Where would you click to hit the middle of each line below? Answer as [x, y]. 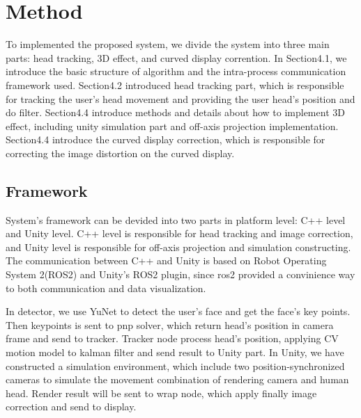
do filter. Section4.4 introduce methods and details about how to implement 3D [175, 112]
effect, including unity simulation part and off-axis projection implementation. [172, 126]
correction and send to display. [71, 407]
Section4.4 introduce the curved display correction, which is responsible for [166, 139]
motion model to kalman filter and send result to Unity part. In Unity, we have [175, 352]
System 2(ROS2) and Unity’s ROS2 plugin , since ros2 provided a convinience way [180, 274]
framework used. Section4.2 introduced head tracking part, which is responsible [175, 85]
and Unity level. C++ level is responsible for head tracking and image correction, [179, 233]
